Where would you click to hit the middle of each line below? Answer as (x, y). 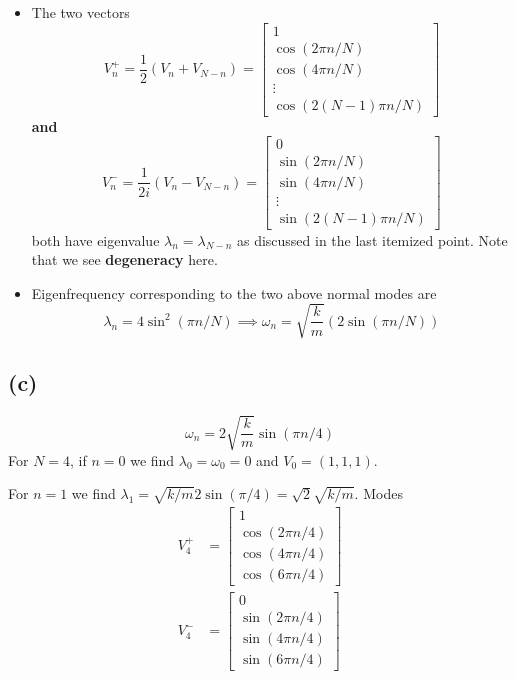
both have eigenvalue (95, 239)
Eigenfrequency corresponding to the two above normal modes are (234, 292)
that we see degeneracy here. (124, 259)
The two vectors (80, 12)
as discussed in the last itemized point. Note (372, 239)
